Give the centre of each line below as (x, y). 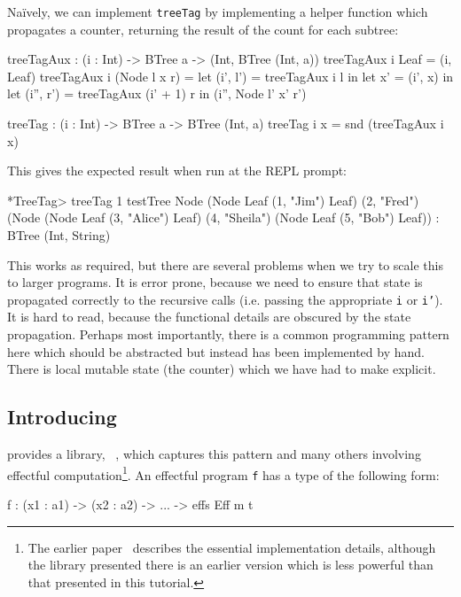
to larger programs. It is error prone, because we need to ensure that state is (215, 282)
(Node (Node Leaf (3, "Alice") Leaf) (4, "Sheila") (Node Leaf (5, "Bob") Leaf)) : (223, 217)
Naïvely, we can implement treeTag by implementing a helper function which (218, 12)
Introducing (62, 417)
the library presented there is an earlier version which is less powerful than (230, 565)
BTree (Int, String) (59, 235)
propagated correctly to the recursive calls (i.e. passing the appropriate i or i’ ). (225, 299)
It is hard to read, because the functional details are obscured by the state (209, 317)
